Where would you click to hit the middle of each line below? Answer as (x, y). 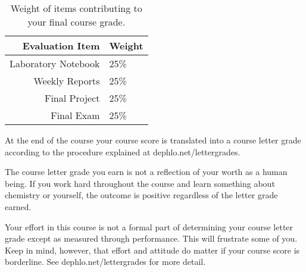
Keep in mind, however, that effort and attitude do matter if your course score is (152, 250)
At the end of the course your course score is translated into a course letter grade (153, 140)
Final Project (72, 98)
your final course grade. (76, 22)
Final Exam (75, 115)
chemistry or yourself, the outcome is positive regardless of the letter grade (141, 195)
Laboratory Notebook (55, 63)
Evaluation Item (61, 46)
